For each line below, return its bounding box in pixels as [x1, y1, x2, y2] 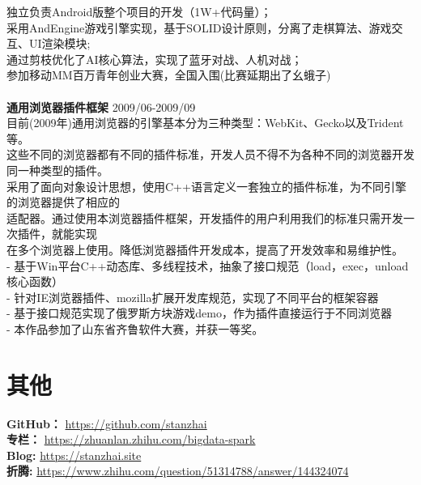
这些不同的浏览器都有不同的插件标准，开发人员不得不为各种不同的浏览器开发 [6, 146, 415, 163]
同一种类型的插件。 [6, 161, 108, 178]
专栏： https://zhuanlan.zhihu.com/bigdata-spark [6, 431, 256, 448]
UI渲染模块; [28, 35, 91, 52]
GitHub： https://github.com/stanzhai [6, 415, 207, 432]
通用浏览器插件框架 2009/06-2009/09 [6, 98, 196, 115]
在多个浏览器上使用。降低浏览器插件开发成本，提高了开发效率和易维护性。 [6, 240, 403, 257]
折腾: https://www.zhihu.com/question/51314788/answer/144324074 [6, 462, 349, 479]
